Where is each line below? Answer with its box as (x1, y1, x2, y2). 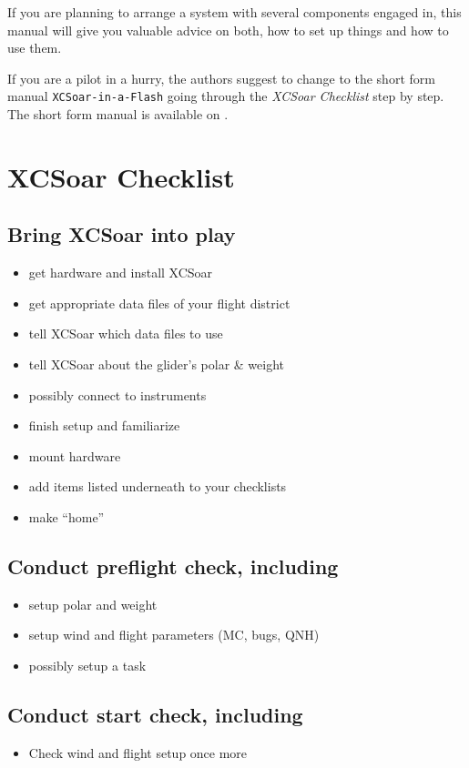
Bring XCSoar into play (7, 220, 236, 248)
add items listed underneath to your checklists (28, 477, 287, 496)
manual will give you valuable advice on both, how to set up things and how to (7, 20, 449, 39)
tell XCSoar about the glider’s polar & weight (28, 354, 285, 373)
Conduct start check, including (7, 700, 303, 728)
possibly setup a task (28, 655, 147, 674)
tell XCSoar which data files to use (28, 324, 223, 343)
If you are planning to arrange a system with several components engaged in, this (7, 3, 462, 21)
